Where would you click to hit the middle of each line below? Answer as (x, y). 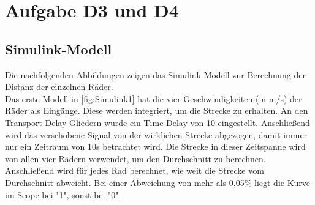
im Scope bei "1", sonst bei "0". (63, 194)
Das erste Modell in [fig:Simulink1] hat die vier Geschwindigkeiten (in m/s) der (154, 98)
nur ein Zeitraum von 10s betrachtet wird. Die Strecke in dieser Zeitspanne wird (155, 147)
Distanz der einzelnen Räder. (59, 87)
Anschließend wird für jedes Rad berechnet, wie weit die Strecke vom (135, 170)
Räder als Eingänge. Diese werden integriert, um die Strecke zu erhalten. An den (157, 110)
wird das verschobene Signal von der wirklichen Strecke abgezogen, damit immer (156, 134)
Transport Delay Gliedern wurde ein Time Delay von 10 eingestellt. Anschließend (157, 122)
